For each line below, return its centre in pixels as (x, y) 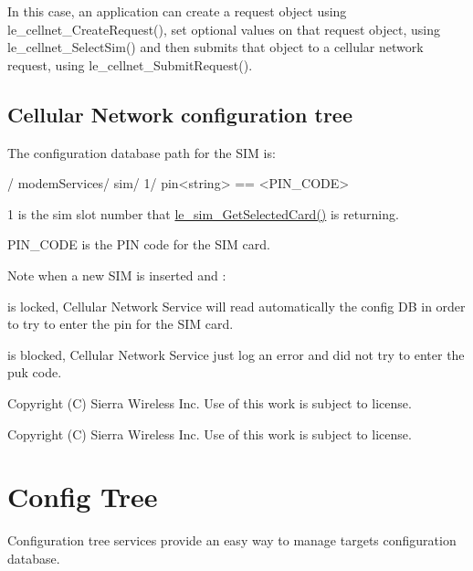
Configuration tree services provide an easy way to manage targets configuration (232, 540)
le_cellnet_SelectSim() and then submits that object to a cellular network (215, 47)
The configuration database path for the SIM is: (142, 152)
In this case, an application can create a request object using (177, 11)
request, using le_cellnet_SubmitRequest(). (130, 64)
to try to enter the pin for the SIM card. (121, 324)
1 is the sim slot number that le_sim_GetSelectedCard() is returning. (203, 213)
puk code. (35, 372)
